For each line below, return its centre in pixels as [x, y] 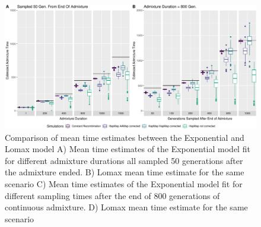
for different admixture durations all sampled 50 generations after [124, 160]
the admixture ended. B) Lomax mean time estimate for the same [125, 172]
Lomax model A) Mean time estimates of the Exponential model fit [128, 149]
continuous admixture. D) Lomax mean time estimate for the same [126, 207]
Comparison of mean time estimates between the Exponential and [125, 137]
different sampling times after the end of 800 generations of [112, 195]
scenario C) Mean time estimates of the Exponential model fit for [124, 184]
